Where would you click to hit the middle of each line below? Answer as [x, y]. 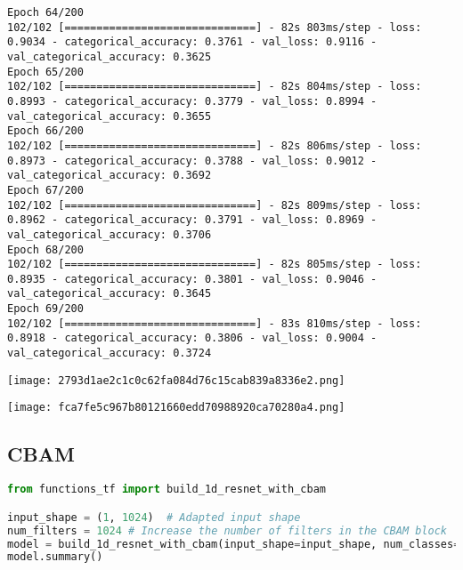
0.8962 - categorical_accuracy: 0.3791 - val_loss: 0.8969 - [192, 220]
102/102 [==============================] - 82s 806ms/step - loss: [215, 145]
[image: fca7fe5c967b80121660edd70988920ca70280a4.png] [176, 408]
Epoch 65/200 [45, 72]
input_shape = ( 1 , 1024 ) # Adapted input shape [154, 517]
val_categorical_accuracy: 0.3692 [110, 176]
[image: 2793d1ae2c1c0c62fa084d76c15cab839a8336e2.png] [176, 380]
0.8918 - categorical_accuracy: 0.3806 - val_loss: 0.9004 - [192, 338]
